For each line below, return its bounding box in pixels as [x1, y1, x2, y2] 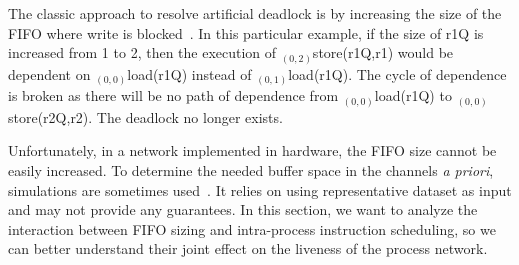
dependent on [8, 63, 91, 84]
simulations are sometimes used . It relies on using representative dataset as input [8, 179, 512, 200]
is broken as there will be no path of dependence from [8, 85, 339, 106]
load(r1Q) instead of [127, 63, 252, 84]
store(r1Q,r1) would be [312, 42, 454, 63]
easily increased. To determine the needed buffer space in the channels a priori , [8, 159, 494, 180]
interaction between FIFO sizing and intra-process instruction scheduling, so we [8, 218, 496, 239]
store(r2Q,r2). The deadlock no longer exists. [8, 106, 283, 127]
